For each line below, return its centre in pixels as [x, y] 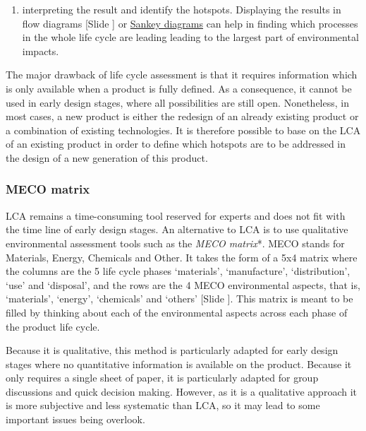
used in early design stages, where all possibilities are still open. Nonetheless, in [177, 102]
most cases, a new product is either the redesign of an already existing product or [182, 116]
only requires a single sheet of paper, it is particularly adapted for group [162, 378]
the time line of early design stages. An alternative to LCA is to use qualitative [177, 229]
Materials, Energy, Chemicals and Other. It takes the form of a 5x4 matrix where [182, 257]
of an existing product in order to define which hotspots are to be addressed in [176, 144]
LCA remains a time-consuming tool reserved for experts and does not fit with [176, 215]
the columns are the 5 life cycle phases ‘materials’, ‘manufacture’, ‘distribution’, [178, 271]
